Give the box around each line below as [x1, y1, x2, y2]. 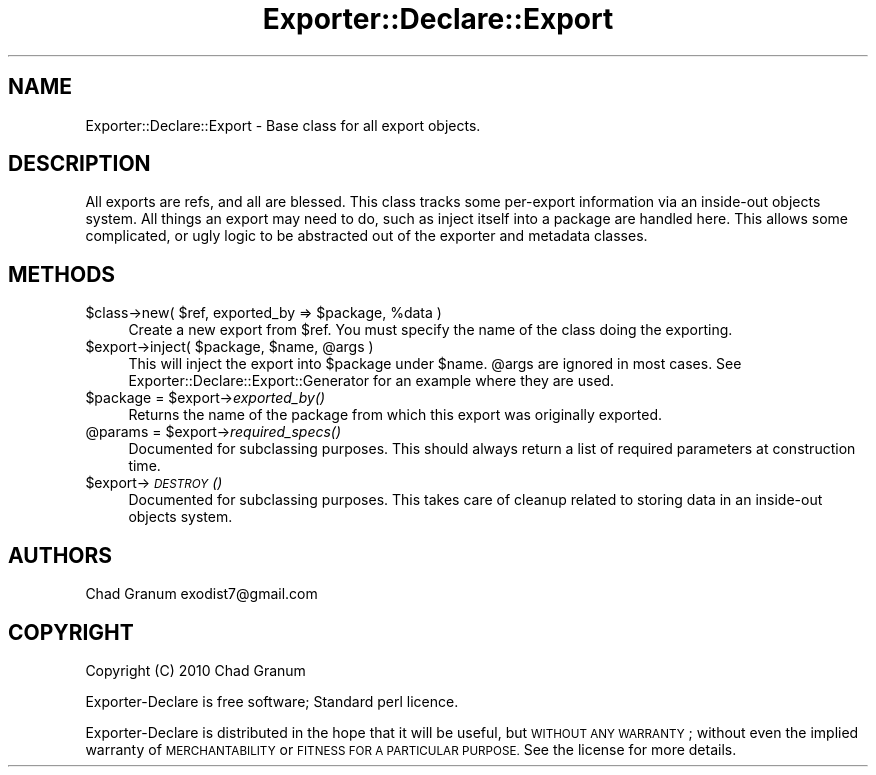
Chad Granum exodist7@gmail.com [85, 585, 318, 603]
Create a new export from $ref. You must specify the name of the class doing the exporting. [128, 321, 733, 339]
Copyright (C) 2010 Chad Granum [85, 661, 306, 679]
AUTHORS [8, 542, 113, 568]
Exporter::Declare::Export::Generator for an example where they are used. [128, 372, 615, 390]
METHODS [8, 261, 116, 287]
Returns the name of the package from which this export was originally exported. [128, 406, 662, 424]
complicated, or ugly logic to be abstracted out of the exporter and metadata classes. [85, 227, 648, 245]
